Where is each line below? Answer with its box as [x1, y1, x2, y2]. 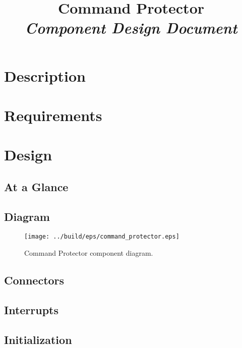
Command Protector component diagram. [24, 248, 153, 258]
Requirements [4, 104, 102, 125]
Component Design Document [25, 17, 237, 38]
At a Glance [4, 179, 69, 194]
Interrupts [4, 302, 59, 317]
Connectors [4, 272, 65, 288]
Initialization [4, 331, 72, 347]
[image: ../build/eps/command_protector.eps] [24, 233, 179, 241]
